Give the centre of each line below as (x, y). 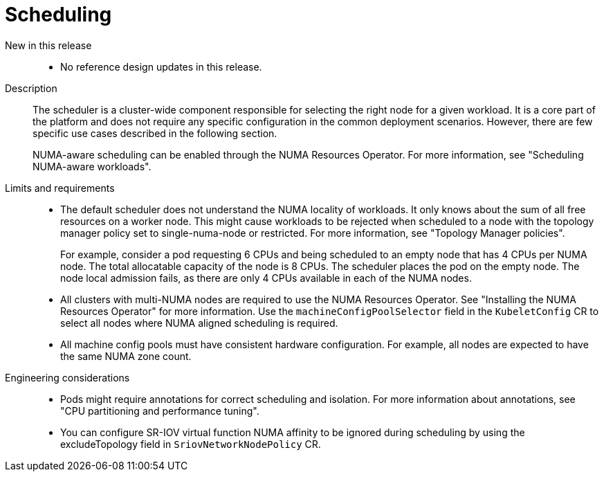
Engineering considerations (67, 377)
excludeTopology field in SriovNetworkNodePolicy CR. (191, 444)
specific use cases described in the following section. (155, 133)
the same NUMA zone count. (126, 356)
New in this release (48, 45)
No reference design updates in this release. (161, 66)
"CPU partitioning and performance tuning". (160, 411)
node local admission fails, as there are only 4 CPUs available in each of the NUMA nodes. (266, 278)
